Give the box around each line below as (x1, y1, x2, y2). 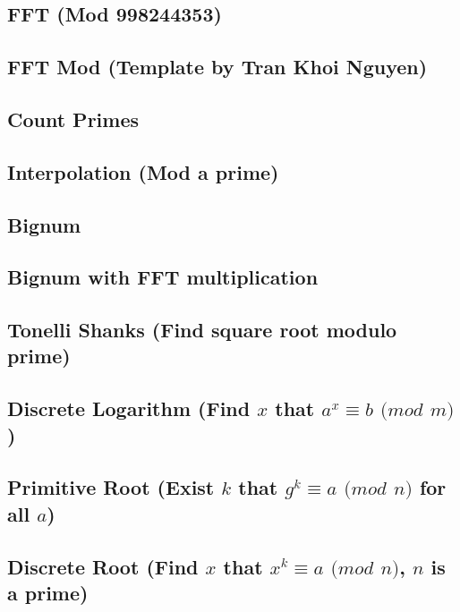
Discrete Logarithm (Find (7, 395, 251, 422)
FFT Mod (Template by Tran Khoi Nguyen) (7, 53, 428, 81)
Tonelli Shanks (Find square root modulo (7, 316, 397, 344)
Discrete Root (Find (7, 552, 199, 580)
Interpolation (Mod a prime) (7, 157, 279, 185)
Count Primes (7, 105, 139, 132)
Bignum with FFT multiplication (7, 263, 319, 291)
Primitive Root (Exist (7, 473, 215, 501)
